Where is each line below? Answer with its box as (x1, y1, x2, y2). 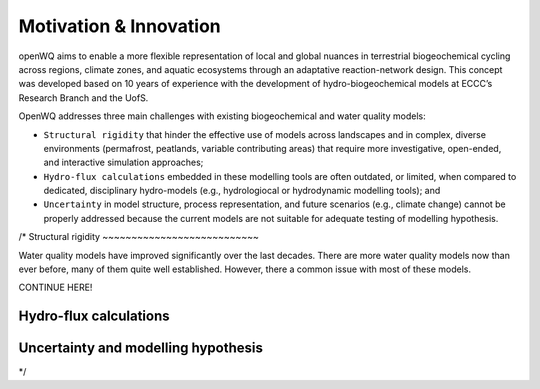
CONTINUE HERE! (18, 281, 93, 294)
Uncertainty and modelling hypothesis (18, 340, 264, 357)
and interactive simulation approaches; (43, 156, 204, 169)
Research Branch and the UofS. (18, 91, 149, 104)
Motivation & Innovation (18, 15, 221, 37)
